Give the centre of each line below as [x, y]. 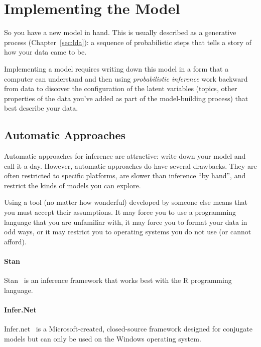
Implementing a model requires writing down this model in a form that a [116, 68]
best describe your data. [41, 108]
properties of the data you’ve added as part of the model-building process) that [126, 98]
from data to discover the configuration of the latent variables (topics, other [121, 88]
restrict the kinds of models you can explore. [73, 185]
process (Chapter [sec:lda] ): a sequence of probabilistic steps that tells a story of [128, 42]
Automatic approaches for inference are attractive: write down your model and [125, 156]
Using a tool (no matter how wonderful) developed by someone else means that [126, 202]
